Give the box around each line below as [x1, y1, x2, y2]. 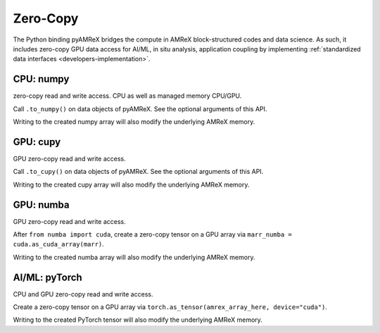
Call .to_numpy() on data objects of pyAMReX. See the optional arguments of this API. [13, 104, 267, 113]
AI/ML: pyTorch [13, 271, 82, 283]
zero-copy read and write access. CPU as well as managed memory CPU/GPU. [13, 92, 242, 100]
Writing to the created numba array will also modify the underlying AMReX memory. [13, 253, 255, 261]
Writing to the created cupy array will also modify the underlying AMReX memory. [13, 180, 250, 189]
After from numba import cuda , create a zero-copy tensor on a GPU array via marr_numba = [13, 230, 292, 239]
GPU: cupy [13, 136, 61, 148]
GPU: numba [13, 199, 70, 211]
